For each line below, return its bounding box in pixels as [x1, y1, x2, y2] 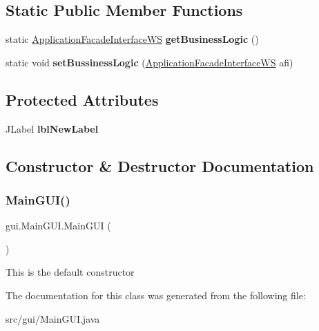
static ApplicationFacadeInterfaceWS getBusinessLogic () [6, 32, 259, 46]
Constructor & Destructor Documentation [6, 155, 314, 176]
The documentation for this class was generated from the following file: [6, 287, 306, 302]
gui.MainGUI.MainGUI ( [6, 218, 111, 233]
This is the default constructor [6, 265, 135, 279]
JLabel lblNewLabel [6, 121, 99, 135]
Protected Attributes [6, 88, 159, 110]
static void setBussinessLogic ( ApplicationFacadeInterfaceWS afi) [6, 55, 293, 69]
